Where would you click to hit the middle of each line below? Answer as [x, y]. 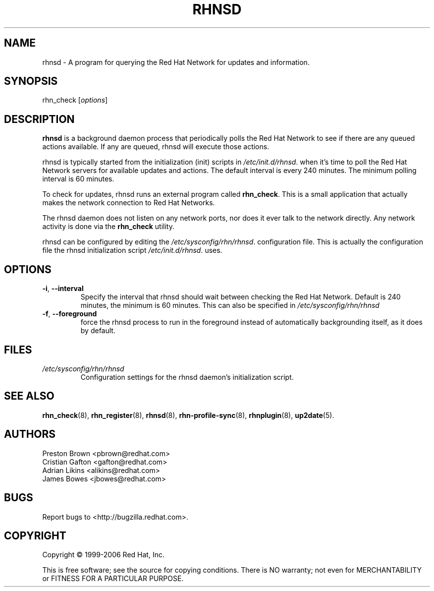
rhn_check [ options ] [75, 100]
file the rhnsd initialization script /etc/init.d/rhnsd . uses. [132, 250]
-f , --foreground [70, 314]
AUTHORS [30, 434]
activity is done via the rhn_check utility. [108, 227]
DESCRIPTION [39, 119]
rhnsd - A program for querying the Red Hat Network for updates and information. [176, 62]
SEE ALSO [29, 396]
